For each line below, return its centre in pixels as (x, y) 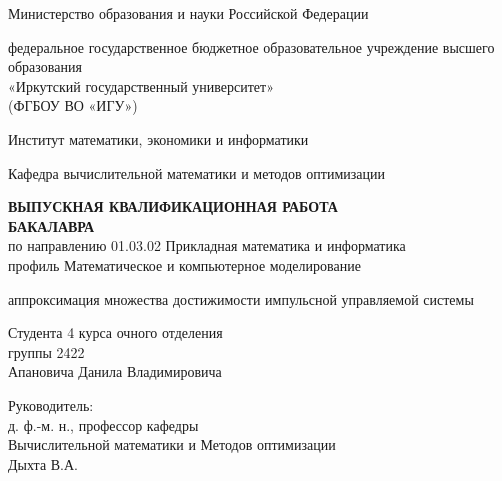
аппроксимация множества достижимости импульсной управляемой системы (241, 298)
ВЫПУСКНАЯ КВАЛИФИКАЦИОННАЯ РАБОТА (173, 206)
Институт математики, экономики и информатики (158, 138)
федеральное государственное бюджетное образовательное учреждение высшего (251, 46)
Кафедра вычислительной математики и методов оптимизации (197, 172)
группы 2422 (46, 351)
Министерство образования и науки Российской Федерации (188, 13)
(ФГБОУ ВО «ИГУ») (73, 105)
